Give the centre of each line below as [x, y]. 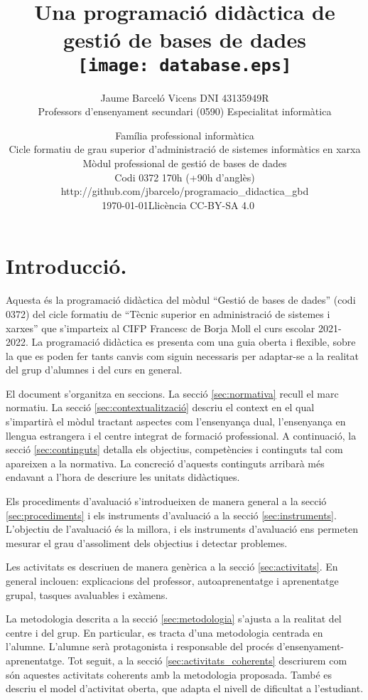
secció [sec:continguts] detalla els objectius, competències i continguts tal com [174, 449]
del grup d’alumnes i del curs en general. [94, 370]
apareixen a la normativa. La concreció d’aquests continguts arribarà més [165, 463]
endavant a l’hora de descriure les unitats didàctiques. [123, 477]
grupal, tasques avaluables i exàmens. [87, 594]
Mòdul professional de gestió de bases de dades [185, 163]
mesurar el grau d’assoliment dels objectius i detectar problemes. [147, 542]
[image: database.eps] [185, 65]
